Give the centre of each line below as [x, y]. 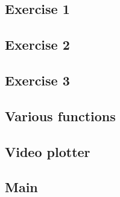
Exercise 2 [37, 45]
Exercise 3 [37, 80]
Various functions [60, 115]
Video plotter [48, 151]
